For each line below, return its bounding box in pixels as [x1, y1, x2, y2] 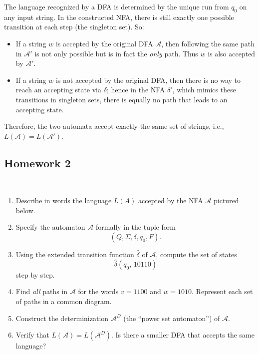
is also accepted [208, 48, 256, 58]
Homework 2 [4, 155, 71, 170]
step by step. [15, 269, 55, 280]
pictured [214, 195, 239, 206]
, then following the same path [161, 38, 255, 48]
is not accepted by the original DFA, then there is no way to [55, 74, 241, 85]
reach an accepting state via [15, 84, 102, 95]
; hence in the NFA [106, 84, 165, 95]
